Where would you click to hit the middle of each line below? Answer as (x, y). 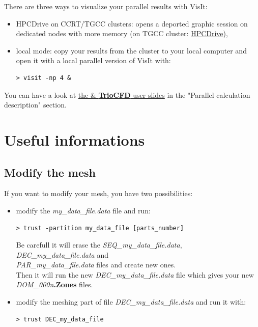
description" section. (35, 105)
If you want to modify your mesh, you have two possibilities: (98, 193)
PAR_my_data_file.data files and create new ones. (96, 265)
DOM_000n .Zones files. (54, 284)
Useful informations (75, 139)
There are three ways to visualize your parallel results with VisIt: (106, 6)
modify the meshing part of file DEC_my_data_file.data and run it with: (131, 302)
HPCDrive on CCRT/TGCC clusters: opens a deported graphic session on (132, 23)
